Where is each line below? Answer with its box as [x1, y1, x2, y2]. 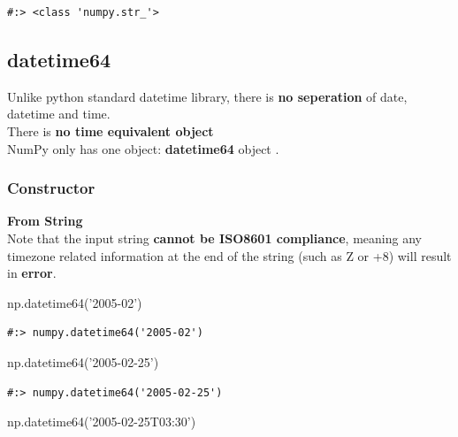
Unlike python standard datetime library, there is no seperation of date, [7, 87, 408, 105]
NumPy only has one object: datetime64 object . [7, 139, 279, 157]
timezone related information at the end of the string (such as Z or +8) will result [7, 246, 452, 264]
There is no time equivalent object [7, 121, 214, 140]
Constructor [7, 177, 95, 199]
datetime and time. [7, 104, 111, 123]
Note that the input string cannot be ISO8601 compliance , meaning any [7, 228, 422, 247]
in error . [7, 264, 57, 282]
